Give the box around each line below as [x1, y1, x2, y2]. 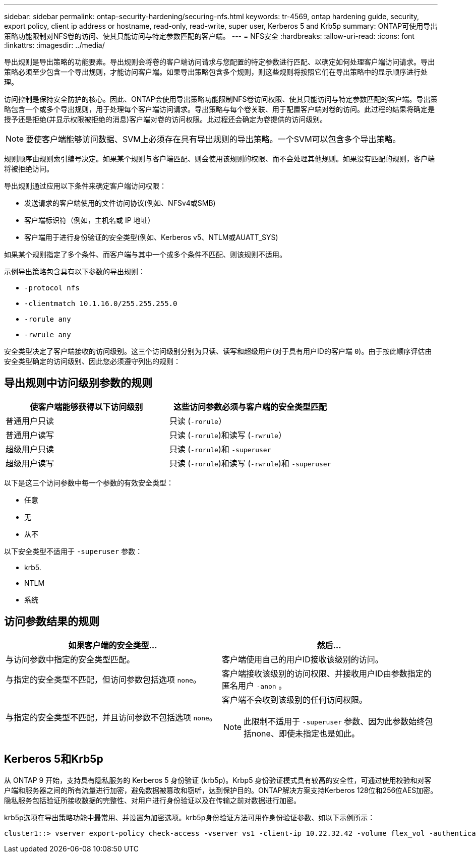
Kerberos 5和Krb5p [4, 753, 103, 766]
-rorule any [24, 315, 71, 323]
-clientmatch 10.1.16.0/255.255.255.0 [24, 299, 177, 308]
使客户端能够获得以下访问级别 [30, 401, 143, 412]
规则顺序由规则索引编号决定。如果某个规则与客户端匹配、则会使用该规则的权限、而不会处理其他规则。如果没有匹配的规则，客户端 [4, 154, 435, 163]
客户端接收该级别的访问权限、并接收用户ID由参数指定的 [222, 668, 432, 679]
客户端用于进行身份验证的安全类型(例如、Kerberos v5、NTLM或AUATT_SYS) [24, 233, 278, 241]
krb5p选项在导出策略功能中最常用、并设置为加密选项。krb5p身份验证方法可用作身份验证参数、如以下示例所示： [4, 813, 375, 822]
